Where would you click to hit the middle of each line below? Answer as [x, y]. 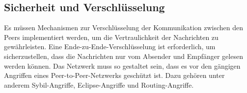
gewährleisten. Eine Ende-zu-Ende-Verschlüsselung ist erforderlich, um [110, 46]
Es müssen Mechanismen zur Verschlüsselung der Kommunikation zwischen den [124, 28]
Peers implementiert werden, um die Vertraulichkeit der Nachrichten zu [111, 37]
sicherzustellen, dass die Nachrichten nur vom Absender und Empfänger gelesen [123, 56]
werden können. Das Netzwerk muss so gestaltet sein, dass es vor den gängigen [122, 65]
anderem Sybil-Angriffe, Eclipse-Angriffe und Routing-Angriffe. [99, 84]
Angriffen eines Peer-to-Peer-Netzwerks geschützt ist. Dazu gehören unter [114, 75]
